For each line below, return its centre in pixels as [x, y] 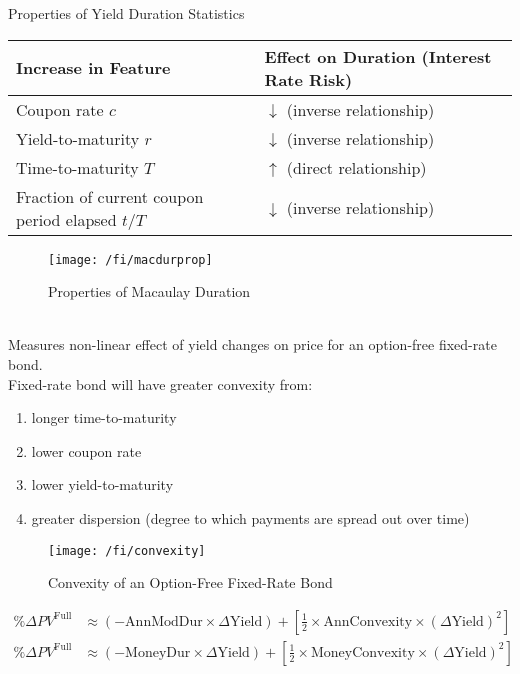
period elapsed [66, 219]
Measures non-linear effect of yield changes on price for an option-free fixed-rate [252, 344]
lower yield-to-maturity [102, 484]
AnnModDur [164, 621]
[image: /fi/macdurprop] [130, 259]
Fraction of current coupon [110, 196]
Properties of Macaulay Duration [149, 291]
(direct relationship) [356, 167]
